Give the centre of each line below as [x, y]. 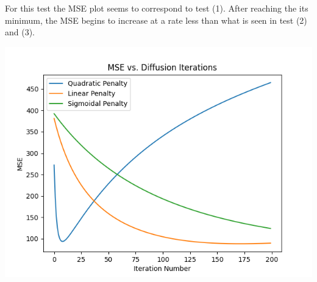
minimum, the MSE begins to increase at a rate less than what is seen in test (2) [156, 20]
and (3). [20, 32]
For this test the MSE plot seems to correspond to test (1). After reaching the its [157, 8]
